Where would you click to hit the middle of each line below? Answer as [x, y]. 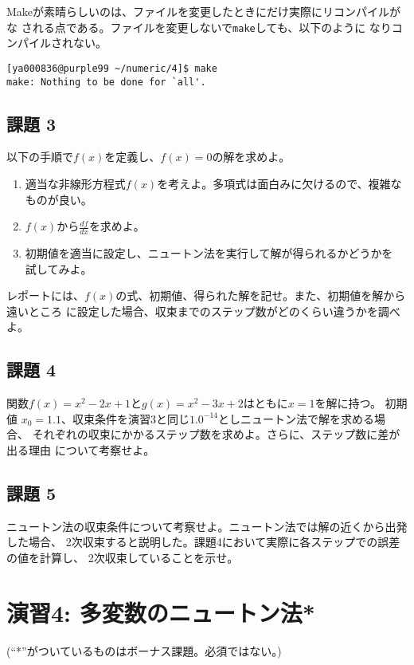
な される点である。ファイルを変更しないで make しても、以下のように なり [199, 27]
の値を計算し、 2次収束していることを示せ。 [123, 557]
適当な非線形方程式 [75, 183]
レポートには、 [45, 295]
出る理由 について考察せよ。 [81, 449]
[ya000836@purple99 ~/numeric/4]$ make [112, 68]
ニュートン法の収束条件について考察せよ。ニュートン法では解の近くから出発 [207, 526]
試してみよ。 [59, 268]
